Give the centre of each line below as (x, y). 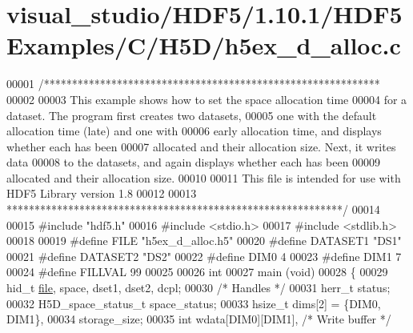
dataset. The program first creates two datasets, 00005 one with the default (192, 115)
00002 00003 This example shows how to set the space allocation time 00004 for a (207, 99)
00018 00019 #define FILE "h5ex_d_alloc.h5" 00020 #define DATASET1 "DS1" (204, 241)
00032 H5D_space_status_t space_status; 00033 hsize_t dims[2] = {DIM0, (194, 303)
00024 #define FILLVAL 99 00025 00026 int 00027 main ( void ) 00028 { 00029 (197, 272)
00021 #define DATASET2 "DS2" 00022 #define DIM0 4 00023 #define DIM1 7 (204, 256)
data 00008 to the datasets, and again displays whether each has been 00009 (194, 162)
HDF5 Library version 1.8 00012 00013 (102, 193)
